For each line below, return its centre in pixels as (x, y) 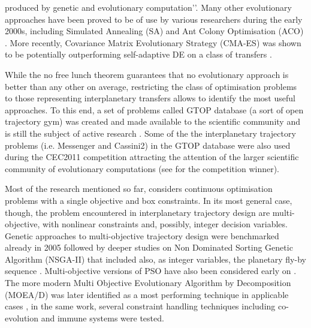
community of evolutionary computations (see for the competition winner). (142, 168)
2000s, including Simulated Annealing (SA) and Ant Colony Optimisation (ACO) (154, 31)
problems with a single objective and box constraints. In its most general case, (149, 200)
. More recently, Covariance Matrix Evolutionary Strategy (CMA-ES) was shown (153, 42)
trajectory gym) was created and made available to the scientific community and (153, 121)
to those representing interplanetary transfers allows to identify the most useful (150, 98)
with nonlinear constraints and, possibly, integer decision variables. (165, 224)
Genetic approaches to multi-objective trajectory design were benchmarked (142, 235)
